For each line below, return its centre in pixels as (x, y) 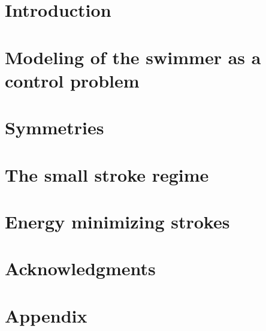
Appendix (46, 315)
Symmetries (55, 127)
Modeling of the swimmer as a (133, 57)
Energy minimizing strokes (117, 221)
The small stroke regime (107, 174)
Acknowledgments (80, 268)
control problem (72, 80)
